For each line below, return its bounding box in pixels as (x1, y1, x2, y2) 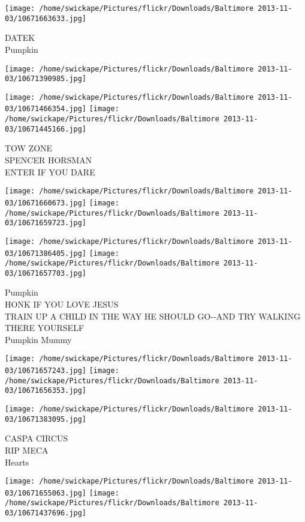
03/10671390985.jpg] (5, 74, 87, 83)
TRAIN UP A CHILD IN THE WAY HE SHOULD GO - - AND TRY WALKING (5, 309, 301, 322)
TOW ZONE (5, 142, 53, 154)
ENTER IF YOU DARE (5, 165, 95, 178)
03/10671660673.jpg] (5, 198, 87, 207)
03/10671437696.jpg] (5, 509, 87, 518)
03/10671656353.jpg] (5, 386, 87, 395)
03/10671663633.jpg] (5, 14, 87, 23)
